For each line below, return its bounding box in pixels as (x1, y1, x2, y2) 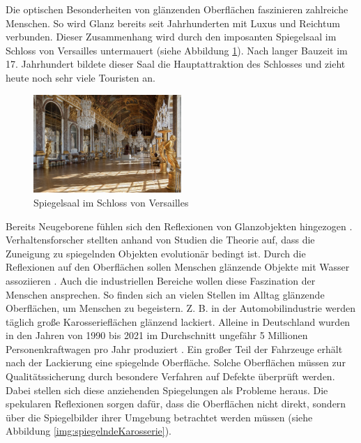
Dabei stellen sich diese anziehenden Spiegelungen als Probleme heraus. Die (6, 382, 328, 397)
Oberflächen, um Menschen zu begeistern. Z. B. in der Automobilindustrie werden (6, 301, 355, 315)
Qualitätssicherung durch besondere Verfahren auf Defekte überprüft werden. (6, 369, 335, 384)
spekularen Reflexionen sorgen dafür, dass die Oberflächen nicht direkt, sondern (6, 396, 346, 411)
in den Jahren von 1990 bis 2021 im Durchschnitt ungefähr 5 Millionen (6, 328, 308, 343)
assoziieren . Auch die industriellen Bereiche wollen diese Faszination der (6, 273, 316, 287)
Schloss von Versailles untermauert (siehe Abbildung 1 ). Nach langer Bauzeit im (6, 43, 348, 57)
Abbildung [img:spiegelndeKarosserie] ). (6, 423, 171, 438)
